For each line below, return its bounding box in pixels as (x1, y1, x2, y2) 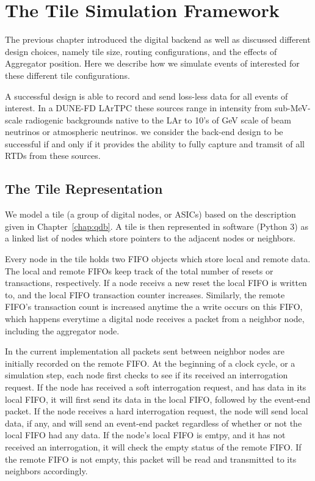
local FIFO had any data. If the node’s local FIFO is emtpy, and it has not (5, 428, 286, 441)
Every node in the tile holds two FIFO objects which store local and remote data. (5, 252, 311, 265)
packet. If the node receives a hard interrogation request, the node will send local (5, 405, 308, 417)
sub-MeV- (274, 101, 311, 114)
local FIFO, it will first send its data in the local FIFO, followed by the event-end (5, 392, 311, 405)
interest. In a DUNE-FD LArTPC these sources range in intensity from (5, 101, 272, 114)
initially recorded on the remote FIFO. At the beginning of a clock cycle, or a (5, 356, 295, 369)
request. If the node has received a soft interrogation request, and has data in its (5, 380, 306, 393)
